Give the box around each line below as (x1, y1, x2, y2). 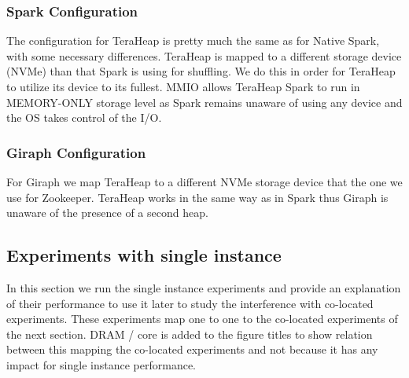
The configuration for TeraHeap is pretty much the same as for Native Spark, (6, 32, 380, 49)
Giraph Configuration (6, 142, 146, 162)
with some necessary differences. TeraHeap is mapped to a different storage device (6, 47, 402, 64)
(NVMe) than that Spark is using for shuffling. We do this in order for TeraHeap (6, 63, 396, 79)
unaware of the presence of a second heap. (6, 204, 208, 221)
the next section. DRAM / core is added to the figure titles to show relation (6, 325, 373, 342)
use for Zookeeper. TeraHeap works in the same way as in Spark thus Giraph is (6, 189, 389, 205)
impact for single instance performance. (6, 356, 196, 372)
